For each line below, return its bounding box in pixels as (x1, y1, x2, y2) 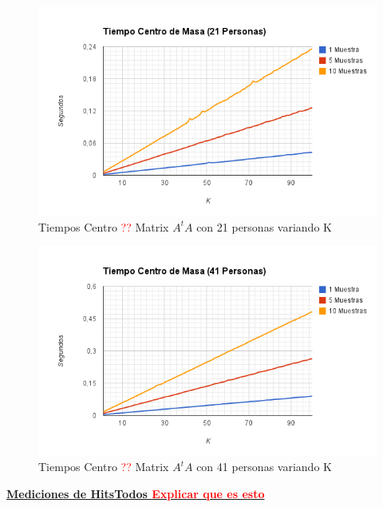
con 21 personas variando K (196, 218, 332, 235)
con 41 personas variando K (196, 458, 332, 475)
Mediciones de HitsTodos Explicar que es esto (6, 485, 265, 501)
